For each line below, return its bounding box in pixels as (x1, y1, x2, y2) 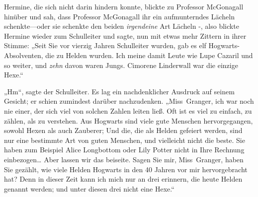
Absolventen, (4, 50, 43, 60)
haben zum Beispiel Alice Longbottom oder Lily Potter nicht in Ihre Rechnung (4, 144, 245, 155)
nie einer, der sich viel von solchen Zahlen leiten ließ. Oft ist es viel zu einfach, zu (4, 105, 252, 116)
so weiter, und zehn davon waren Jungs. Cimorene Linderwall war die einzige (4, 60, 238, 70)
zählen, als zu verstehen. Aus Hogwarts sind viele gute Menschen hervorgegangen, (4, 115, 253, 126)
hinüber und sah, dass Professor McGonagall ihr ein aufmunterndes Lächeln (4, 11, 235, 21)
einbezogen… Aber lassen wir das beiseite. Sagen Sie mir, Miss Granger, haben (4, 154, 244, 164)
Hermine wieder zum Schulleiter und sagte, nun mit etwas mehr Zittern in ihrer (4, 30, 247, 41)
